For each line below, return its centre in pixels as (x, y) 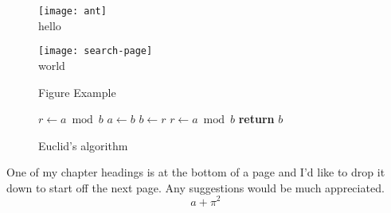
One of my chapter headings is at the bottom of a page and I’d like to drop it (196, 172)
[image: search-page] (96, 51)
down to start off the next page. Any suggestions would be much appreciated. (195, 187)
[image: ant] (72, 11)
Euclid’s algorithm (83, 145)
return (256, 119)
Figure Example (77, 92)
